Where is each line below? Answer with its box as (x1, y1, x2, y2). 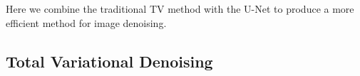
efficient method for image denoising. (6, 15, 167, 30)
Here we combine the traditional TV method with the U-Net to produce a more (6, 1, 354, 16)
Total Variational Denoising (6, 50, 213, 72)
